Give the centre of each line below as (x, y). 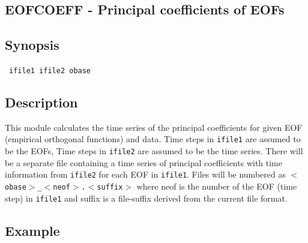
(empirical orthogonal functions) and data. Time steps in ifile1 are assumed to (153, 139)
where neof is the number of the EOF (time (217, 186)
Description (41, 102)
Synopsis (32, 45)
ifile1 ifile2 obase (50, 70)
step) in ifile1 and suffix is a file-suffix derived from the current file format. (146, 198)
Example (32, 230)
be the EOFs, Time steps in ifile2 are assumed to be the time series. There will (154, 151)
